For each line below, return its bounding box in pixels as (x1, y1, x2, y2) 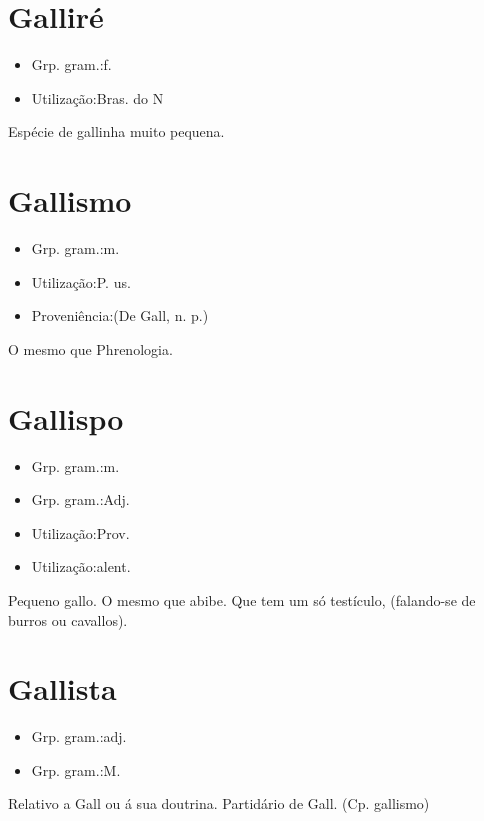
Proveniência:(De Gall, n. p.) (31, 305, 209, 326)
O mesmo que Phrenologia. (8, 338, 173, 359)
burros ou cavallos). (8, 609, 128, 630)
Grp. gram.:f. (31, 54, 112, 75)
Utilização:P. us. (31, 271, 131, 292)
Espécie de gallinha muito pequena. (8, 121, 225, 142)
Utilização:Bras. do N (31, 87, 164, 108)
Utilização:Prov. (31, 522, 130, 543)
